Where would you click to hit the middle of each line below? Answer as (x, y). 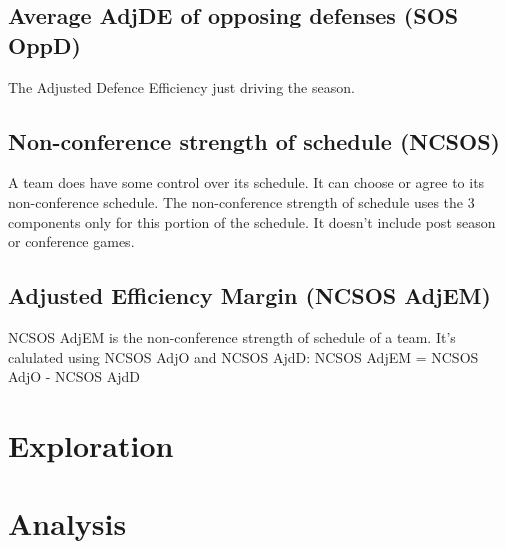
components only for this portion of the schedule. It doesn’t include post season (252, 221)
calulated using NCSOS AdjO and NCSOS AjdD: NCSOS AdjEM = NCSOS (243, 356)
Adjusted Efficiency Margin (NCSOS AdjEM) (249, 295)
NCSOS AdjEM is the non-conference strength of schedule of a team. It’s (232, 336)
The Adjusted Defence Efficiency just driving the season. (181, 86)
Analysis (67, 523)
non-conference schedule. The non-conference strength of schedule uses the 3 (241, 201)
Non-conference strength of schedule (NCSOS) (254, 140)
